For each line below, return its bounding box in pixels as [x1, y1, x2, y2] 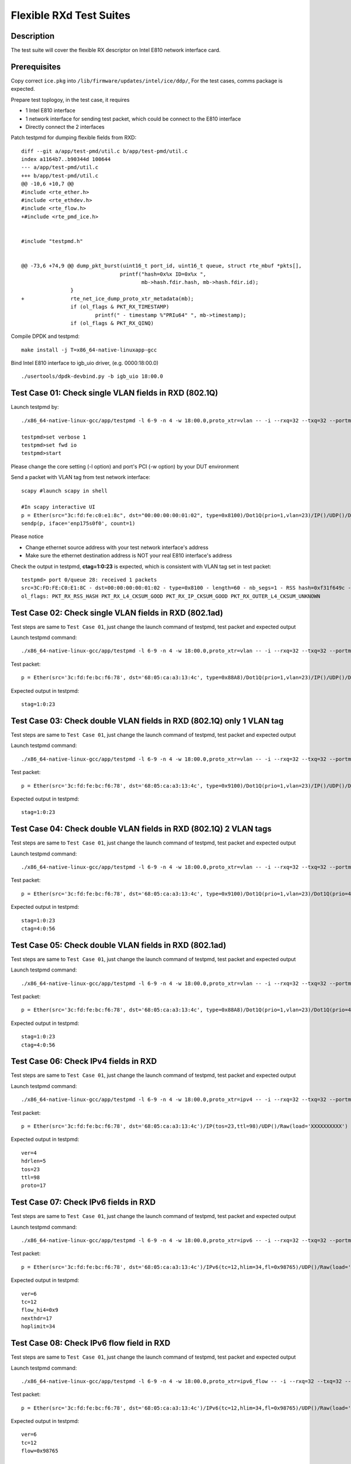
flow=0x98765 [21, 1448, 58, 1455]
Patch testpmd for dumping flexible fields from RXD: [11, 134, 137, 141]
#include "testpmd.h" [21, 238, 83, 244]
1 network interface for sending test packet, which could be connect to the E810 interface [25, 115, 241, 122]
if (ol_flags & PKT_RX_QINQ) [70, 320, 154, 326]
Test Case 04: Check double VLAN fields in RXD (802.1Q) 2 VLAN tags [11, 824, 272, 834]
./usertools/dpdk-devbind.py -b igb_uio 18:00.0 [21, 373, 163, 380]
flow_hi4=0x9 [21, 1306, 58, 1314]
